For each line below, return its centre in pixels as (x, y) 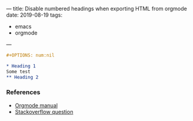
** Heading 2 (22, 77)
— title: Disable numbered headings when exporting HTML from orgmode (96, 9)
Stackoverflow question (44, 111)
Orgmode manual (36, 105)
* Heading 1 (21, 66)
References (23, 92)
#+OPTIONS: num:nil (30, 55)
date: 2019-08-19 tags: (34, 15)
